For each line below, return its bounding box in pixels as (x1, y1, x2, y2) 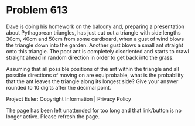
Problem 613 (6, 4, 69, 17)
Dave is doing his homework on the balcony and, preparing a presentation (6, 23, 184, 30)
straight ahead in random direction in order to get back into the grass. (6, 54, 174, 61)
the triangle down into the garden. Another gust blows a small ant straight (6, 42, 183, 49)
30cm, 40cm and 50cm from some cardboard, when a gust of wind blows (6, 35, 184, 42)
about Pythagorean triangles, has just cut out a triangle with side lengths (6, 29, 181, 36)
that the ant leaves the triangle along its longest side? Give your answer (6, 77, 179, 85)
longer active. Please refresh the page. (6, 113, 100, 120)
